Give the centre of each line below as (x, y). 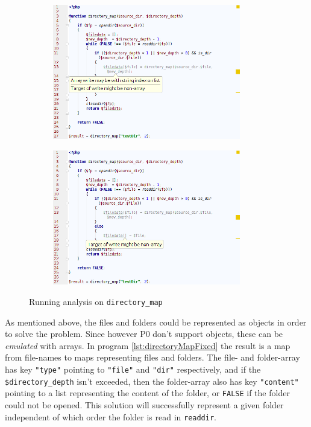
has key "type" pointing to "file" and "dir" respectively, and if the (133, 369)
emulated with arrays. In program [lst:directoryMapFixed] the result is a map (148, 345)
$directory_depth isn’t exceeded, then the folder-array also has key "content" (152, 381)
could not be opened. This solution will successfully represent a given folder (144, 404)
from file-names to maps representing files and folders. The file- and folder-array (152, 357)
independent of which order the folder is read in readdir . (111, 416)
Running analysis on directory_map (96, 301)
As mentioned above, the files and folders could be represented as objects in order (156, 322)
